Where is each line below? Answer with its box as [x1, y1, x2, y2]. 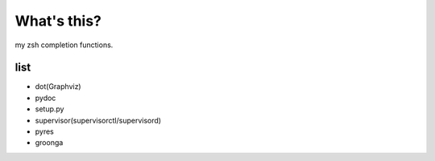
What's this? [14, 12, 102, 30]
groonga [35, 138, 64, 147]
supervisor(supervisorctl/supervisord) [35, 115, 161, 125]
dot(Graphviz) [35, 82, 81, 91]
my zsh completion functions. [14, 40, 114, 50]
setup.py [35, 104, 64, 114]
